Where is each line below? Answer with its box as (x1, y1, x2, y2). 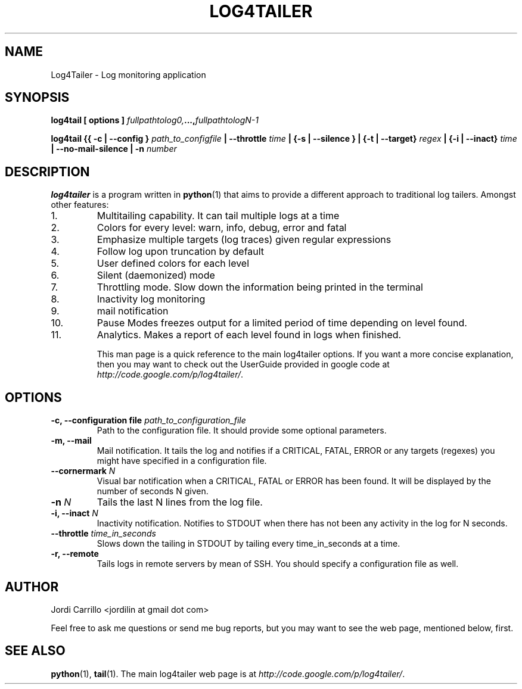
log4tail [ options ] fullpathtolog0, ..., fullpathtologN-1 (51, 115, 259, 126)
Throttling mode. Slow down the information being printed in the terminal (97, 281, 423, 294)
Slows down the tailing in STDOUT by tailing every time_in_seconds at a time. (97, 538, 400, 549)
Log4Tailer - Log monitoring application (51, 69, 206, 80)
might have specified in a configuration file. (97, 456, 267, 466)
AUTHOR (5, 579, 59, 594)
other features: (51, 199, 109, 210)
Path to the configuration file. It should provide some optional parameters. (97, 425, 387, 436)
